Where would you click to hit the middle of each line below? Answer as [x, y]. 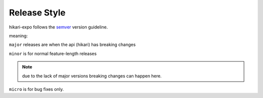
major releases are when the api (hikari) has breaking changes [72, 45]
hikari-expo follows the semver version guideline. [58, 27]
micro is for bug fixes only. [37, 89]
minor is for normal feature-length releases [53, 54]
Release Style [37, 13]
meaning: [18, 36]
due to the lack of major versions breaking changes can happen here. [92, 76]
